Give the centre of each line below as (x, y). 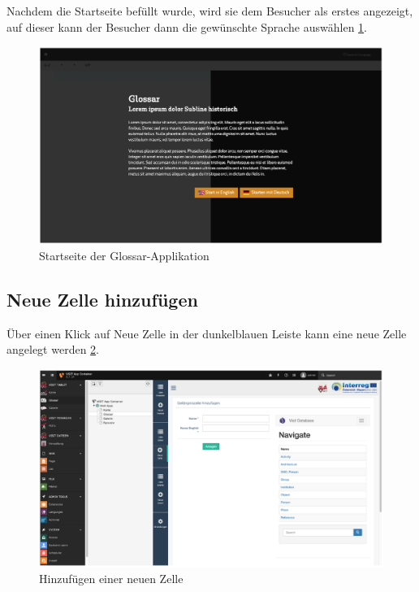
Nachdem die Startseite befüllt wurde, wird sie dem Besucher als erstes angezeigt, (210, 11)
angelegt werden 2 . (53, 349)
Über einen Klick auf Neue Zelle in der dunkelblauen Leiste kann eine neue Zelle (207, 333)
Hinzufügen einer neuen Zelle (111, 578)
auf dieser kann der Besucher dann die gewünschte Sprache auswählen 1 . (187, 26)
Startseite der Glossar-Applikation (124, 255)
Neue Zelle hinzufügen (102, 299)
